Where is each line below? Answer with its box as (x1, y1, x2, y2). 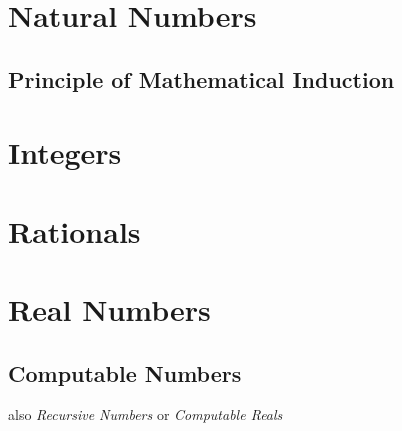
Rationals (8, 210, 141, 251)
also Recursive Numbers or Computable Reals (8, 404, 283, 425)
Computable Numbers (8, 357, 242, 388)
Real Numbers (8, 289, 211, 330)
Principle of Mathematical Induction (8, 63, 395, 94)
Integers (8, 132, 122, 173)
